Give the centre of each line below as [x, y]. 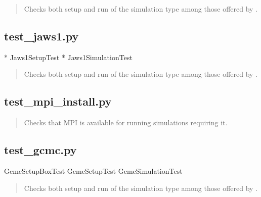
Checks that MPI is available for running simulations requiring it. [126, 122]
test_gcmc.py [40, 150]
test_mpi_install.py [58, 101]
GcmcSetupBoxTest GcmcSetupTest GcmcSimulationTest [93, 170]
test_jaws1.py [41, 36]
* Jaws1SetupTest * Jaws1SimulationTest [68, 57]
